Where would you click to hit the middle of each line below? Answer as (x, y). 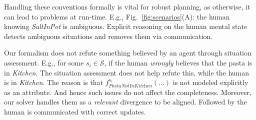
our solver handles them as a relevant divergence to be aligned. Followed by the (125, 102)
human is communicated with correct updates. (75, 111)
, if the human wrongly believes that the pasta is (178, 62)
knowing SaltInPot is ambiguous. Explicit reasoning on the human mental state (126, 26)
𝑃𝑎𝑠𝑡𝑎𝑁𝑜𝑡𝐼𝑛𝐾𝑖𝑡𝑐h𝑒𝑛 (130, 86)
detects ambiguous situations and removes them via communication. (108, 36)
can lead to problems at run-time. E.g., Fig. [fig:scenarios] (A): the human (117, 16)
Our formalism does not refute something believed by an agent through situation (128, 53)
